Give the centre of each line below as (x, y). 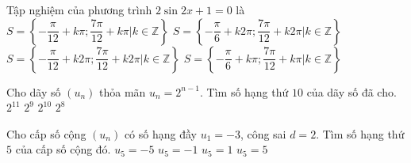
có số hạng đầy (160, 133)
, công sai (263, 133)
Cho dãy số (34, 91)
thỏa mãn (123, 91)
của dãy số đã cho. (351, 91)
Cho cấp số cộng (46, 133)
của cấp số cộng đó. (63, 149)
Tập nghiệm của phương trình (79, 9)
